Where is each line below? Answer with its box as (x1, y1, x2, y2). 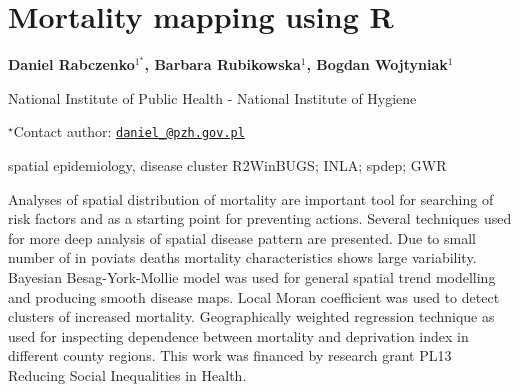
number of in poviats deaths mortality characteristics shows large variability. (8, 247, 477, 268)
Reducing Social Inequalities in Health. (8, 364, 247, 385)
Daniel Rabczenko (8, 54, 135, 75)
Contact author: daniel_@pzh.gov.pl (13, 121, 245, 142)
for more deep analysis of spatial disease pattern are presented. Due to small (8, 227, 476, 248)
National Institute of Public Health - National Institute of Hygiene (8, 87, 417, 108)
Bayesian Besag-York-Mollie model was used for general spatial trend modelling (8, 266, 496, 287)
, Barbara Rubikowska (144, 54, 301, 75)
